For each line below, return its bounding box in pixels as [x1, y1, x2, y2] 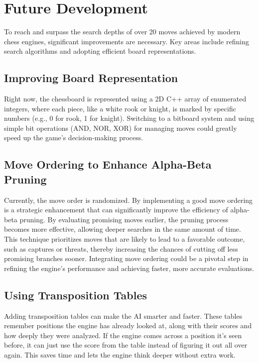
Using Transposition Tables [4, 287, 147, 302]
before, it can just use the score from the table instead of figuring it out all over [4, 340, 248, 350]
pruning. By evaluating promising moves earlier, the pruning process [19, 214, 229, 224]
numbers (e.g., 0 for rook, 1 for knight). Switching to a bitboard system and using [4, 113, 255, 123]
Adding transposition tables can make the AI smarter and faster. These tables [4, 310, 243, 321]
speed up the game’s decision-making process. [4, 132, 143, 143]
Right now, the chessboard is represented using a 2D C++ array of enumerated [4, 93, 247, 104]
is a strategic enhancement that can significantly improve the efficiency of [4, 204, 228, 215]
